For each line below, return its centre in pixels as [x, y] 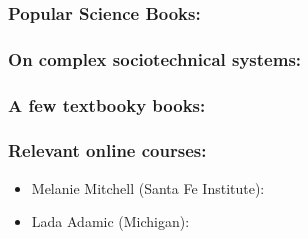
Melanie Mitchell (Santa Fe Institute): [148, 187]
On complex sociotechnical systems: [155, 58]
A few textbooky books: [107, 104]
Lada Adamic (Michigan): [110, 221]
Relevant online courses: [107, 150]
